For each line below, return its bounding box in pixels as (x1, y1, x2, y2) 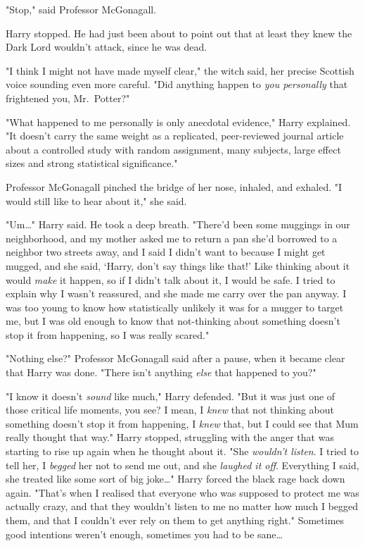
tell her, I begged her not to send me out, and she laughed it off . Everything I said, (6, 457, 359, 472)
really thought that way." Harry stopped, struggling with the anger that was (6, 430, 334, 445)
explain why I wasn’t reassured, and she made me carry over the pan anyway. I (6, 286, 347, 301)
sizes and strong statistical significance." (6, 156, 178, 170)
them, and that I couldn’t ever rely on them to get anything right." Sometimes (6, 513, 345, 527)
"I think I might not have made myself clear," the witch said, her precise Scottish (6, 63, 354, 77)
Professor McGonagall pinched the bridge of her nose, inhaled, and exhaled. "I (6, 179, 342, 194)
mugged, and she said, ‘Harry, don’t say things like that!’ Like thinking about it (6, 258, 350, 273)
